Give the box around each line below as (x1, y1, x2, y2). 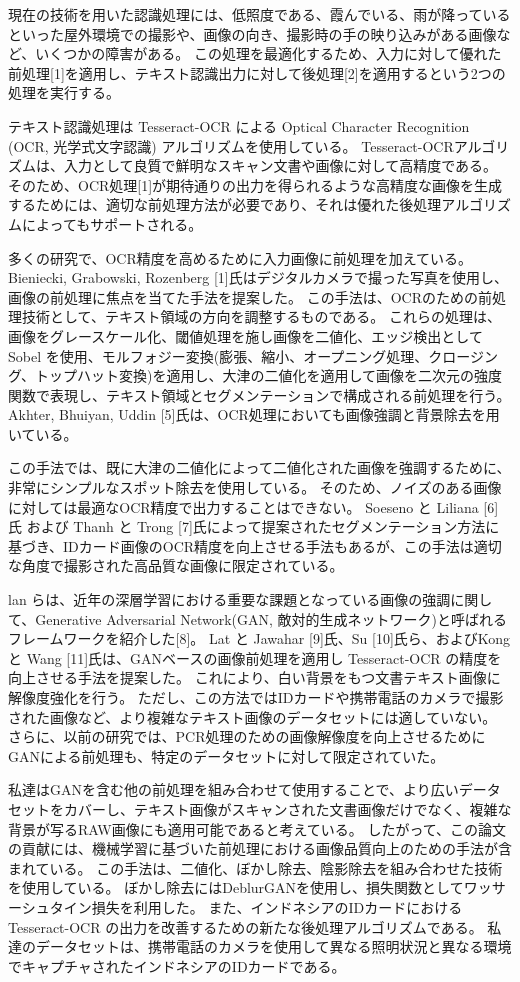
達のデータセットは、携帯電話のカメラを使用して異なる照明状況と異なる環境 (8, 936, 512, 957)
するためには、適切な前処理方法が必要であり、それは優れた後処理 (8, 194, 442, 215)
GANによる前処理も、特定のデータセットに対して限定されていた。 (8, 745, 445, 766)
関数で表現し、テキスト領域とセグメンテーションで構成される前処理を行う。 (8, 384, 511, 405)
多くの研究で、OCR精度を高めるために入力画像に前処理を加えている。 (8, 247, 473, 268)
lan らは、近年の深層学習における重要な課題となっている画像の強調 (8, 589, 451, 610)
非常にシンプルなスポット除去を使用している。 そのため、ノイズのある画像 (8, 477, 502, 498)
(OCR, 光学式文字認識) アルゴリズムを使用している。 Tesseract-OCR (8, 135, 454, 156)
